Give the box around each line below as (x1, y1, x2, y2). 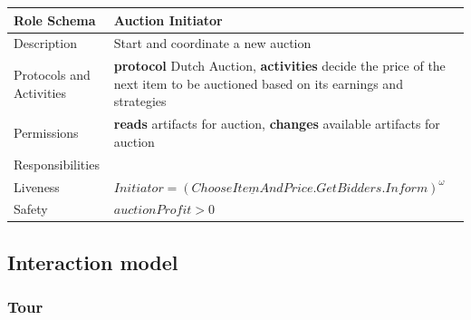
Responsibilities (14, 154, 100, 173)
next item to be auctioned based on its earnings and (113, 73, 403, 92)
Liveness (14, 177, 60, 196)
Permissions (14, 123, 79, 142)
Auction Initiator (113, 10, 223, 29)
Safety (14, 199, 48, 218)
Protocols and (14, 64, 91, 83)
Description (14, 34, 77, 53)
